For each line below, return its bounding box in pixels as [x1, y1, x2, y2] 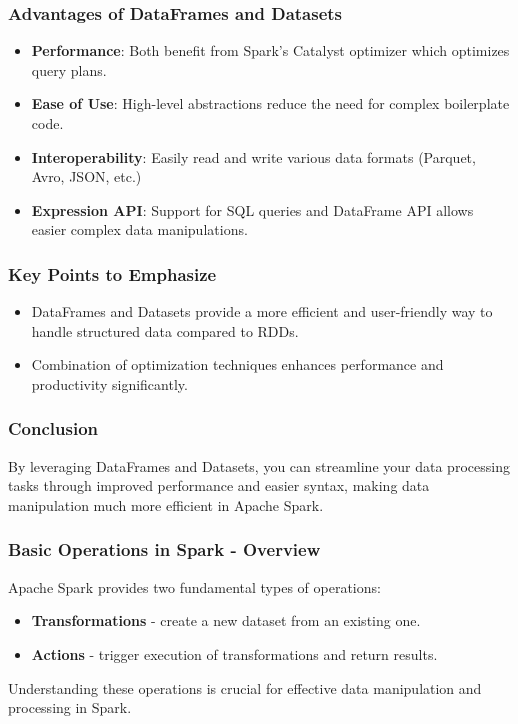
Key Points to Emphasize [8, 261, 217, 286]
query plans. [31, 59, 107, 80]
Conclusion [8, 416, 98, 441]
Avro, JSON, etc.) [31, 166, 142, 187]
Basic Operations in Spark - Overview [8, 537, 321, 562]
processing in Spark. [8, 697, 132, 718]
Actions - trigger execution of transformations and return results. [31, 643, 438, 664]
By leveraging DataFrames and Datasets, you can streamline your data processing [8, 455, 510, 476]
